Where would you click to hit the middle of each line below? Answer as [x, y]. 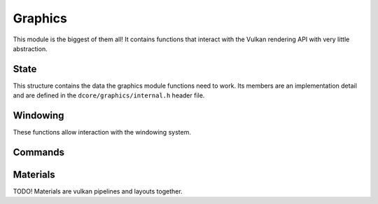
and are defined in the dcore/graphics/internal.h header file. [109, 95]
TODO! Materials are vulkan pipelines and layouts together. [98, 191]
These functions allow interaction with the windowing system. [102, 132]
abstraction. [30, 48]
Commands [39, 152]
